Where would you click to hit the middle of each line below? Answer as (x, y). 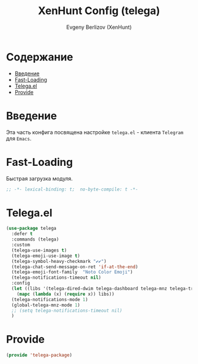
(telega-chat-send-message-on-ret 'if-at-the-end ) (75, 267)
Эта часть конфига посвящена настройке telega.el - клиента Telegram (95, 132)
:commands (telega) (35, 239)
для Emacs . (19, 138)
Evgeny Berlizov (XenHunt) (99, 27)
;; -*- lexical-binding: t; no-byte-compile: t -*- (72, 189)
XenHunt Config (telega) (99, 11)
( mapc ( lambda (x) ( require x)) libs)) (66, 294)
